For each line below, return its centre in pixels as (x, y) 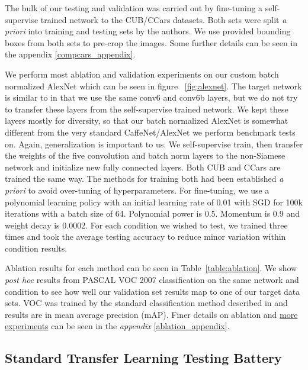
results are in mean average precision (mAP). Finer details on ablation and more (151, 314)
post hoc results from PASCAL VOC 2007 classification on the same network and (152, 280)
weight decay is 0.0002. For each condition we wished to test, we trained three (146, 225)
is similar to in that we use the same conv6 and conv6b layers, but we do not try (151, 97)
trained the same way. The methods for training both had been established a (144, 178)
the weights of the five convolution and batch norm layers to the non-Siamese (145, 155)
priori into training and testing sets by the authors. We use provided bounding (148, 31)
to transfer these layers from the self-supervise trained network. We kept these (147, 109)
